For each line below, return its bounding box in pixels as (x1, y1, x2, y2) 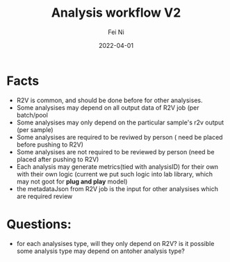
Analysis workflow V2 (51, 5, 181, 21)
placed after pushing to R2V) (16, 155, 99, 163)
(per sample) (16, 125, 54, 133)
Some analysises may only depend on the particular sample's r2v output (16, 118, 224, 126)
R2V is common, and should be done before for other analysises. (16, 96, 203, 104)
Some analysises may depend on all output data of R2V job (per (16, 103, 199, 112)
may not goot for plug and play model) (16, 177, 128, 186)
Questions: (6, 216, 72, 232)
